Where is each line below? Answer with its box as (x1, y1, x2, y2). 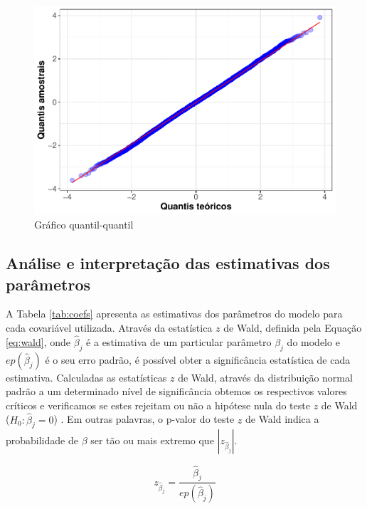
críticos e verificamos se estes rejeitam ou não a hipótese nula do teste (6, 397, 310, 412)
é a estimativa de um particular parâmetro (86, 334, 272, 349)
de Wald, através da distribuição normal (178, 369, 353, 384)
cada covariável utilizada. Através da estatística (6, 320, 213, 335)
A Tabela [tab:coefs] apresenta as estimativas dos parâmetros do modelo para (6, 306, 343, 321)
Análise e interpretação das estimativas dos (6, 252, 330, 274)
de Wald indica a (245, 411, 319, 426)
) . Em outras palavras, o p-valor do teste (53, 411, 235, 426)
